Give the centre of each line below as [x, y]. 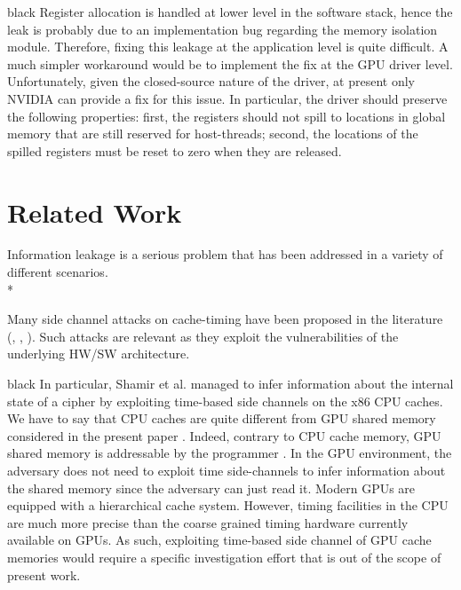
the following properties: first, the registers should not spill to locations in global [227, 116]
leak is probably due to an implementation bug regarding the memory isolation [223, 29]
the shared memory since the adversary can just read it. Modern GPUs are [211, 488]
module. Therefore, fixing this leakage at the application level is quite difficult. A [228, 47]
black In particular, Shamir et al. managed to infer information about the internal [230, 384]
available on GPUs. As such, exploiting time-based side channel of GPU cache [219, 540]
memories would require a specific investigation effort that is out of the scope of [224, 557]
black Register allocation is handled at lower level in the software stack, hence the [230, 12]
